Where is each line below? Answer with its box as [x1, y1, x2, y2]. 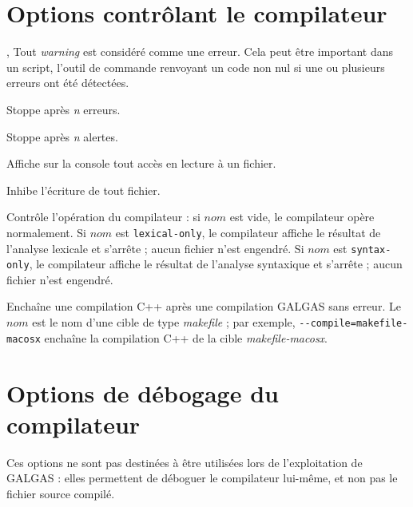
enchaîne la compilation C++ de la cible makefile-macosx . [44, 329, 328, 346]
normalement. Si [6, 224, 86, 240]
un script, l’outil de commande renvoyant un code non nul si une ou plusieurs [6, 58, 385, 75]
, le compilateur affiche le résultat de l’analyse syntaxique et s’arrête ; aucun [29, 255, 403, 272]
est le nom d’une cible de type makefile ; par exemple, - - [32, 314, 311, 331]
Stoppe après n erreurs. [6, 101, 121, 117]
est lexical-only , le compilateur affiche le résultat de [115, 224, 381, 240]
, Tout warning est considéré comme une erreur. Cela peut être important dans [6, 43, 394, 60]
